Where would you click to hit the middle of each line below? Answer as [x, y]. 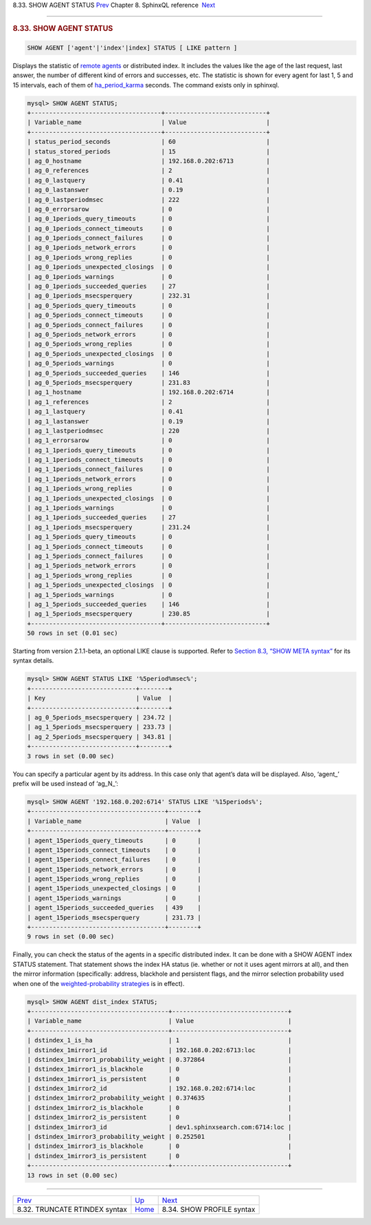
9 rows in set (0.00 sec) [71, 937]
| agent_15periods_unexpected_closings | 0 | [114, 889]
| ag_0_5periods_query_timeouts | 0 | [149, 305]
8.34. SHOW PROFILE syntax [209, 1209]
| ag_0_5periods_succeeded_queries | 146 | [149, 373]
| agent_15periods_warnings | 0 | [114, 898]
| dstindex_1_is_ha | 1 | [159, 1040]
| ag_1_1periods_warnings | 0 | [149, 508]
